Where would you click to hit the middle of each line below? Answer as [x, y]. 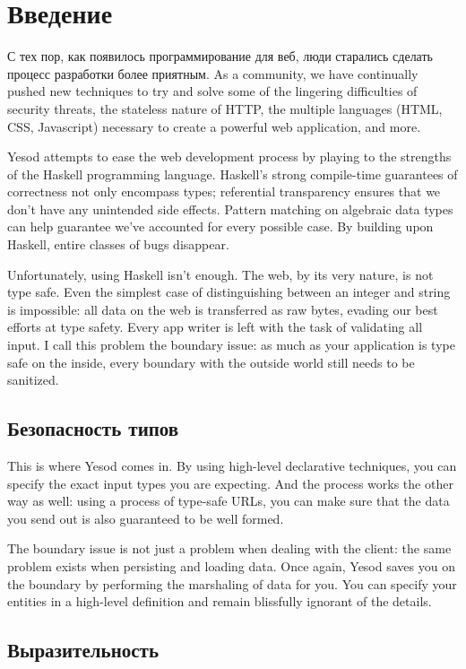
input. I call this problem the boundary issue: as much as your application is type [231, 345]
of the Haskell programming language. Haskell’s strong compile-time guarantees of [233, 174]
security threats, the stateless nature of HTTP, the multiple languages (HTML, [225, 108]
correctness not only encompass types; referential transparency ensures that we [224, 191]
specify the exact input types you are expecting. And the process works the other [230, 483]
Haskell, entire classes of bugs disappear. [118, 244]
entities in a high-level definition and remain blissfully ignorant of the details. [220, 601]
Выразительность [83, 650]
